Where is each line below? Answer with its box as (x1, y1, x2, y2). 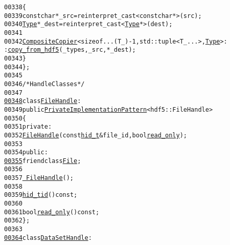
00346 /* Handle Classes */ (4, 80, 85, 88)
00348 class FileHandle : (4, 97, 81, 105)
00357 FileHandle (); (4, 174, 74, 182)
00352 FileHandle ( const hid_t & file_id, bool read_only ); (4, 131, 188, 139)
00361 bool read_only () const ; (4, 208, 100, 216)
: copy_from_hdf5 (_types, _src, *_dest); (4, 46, 136, 54)
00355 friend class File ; (4, 157, 81, 165)
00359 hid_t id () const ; (4, 191, 78, 199)
